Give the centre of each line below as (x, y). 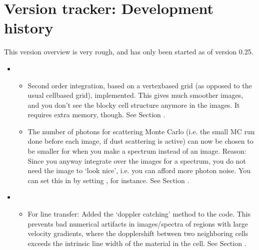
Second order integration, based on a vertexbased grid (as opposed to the (140, 85)
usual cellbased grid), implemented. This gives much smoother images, (135, 95)
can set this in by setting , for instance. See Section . (108, 180)
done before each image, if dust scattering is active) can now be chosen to (140, 141)
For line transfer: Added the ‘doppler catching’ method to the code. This (139, 214)
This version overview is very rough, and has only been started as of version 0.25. (129, 52)
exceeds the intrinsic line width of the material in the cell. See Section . (137, 243)
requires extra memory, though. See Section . (96, 115)
